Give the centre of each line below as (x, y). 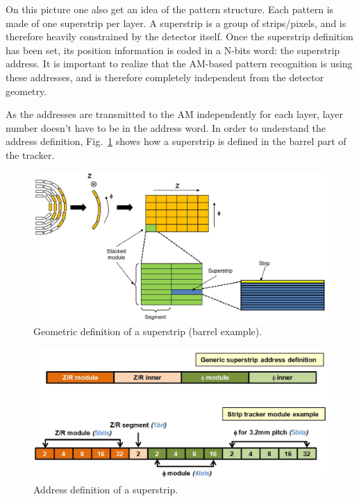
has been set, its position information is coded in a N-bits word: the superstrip (173, 50)
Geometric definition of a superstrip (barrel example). (148, 331)
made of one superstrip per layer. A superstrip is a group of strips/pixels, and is (176, 23)
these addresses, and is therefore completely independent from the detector (165, 77)
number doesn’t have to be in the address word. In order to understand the (166, 127)
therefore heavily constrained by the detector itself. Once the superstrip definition (179, 36)
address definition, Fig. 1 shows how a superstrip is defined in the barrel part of (176, 141)
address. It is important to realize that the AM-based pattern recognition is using (179, 63)
